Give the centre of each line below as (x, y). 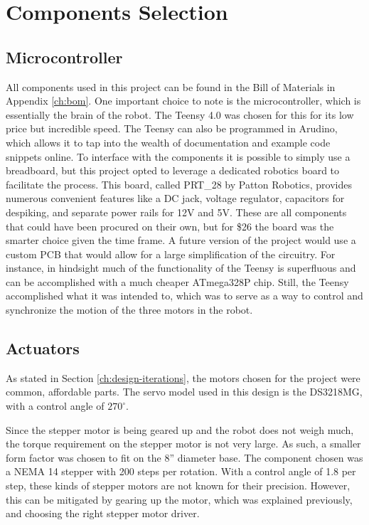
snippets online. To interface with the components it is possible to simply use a (178, 156)
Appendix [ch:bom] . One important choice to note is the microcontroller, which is (183, 101)
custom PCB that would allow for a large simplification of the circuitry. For (171, 254)
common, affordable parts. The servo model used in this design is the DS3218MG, (184, 392)
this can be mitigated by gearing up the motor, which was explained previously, (179, 499)
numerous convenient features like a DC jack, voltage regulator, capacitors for (175, 198)
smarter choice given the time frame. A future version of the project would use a (181, 240)
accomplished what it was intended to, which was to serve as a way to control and (184, 296)
